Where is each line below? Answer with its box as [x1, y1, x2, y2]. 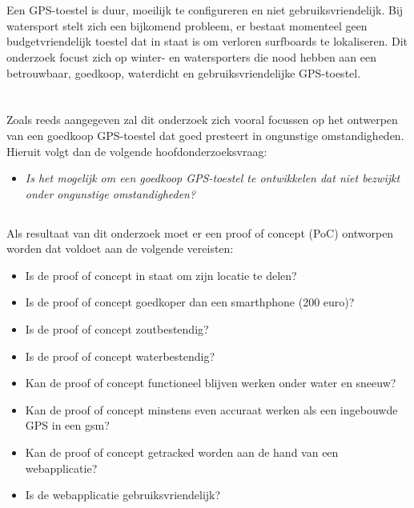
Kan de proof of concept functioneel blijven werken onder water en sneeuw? [25, 374, 396, 391]
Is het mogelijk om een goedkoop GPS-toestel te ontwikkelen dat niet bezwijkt [25, 170, 400, 186]
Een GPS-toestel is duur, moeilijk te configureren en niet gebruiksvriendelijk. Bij [6, 2, 404, 18]
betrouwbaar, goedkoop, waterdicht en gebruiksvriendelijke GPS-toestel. [6, 64, 361, 81]
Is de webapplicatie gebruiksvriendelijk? [25, 486, 221, 503]
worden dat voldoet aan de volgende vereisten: [6, 240, 234, 257]
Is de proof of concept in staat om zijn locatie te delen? [25, 266, 297, 283]
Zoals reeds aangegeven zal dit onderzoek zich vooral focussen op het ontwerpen [6, 111, 398, 128]
